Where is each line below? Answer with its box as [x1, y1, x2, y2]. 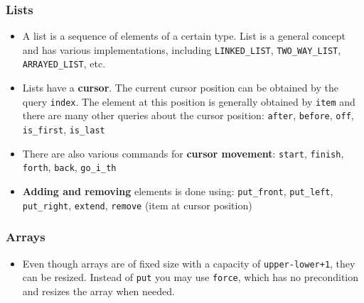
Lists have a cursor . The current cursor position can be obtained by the [22, 80, 339, 95]
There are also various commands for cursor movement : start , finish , [22, 145, 344, 160]
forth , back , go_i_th [22, 160, 117, 175]
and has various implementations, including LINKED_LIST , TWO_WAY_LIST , [22, 42, 341, 57]
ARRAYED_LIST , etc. [22, 56, 106, 71]
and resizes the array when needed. [22, 283, 175, 298]
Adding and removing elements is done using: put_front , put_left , [22, 184, 333, 198]
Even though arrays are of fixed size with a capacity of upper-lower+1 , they [22, 255, 355, 270]
